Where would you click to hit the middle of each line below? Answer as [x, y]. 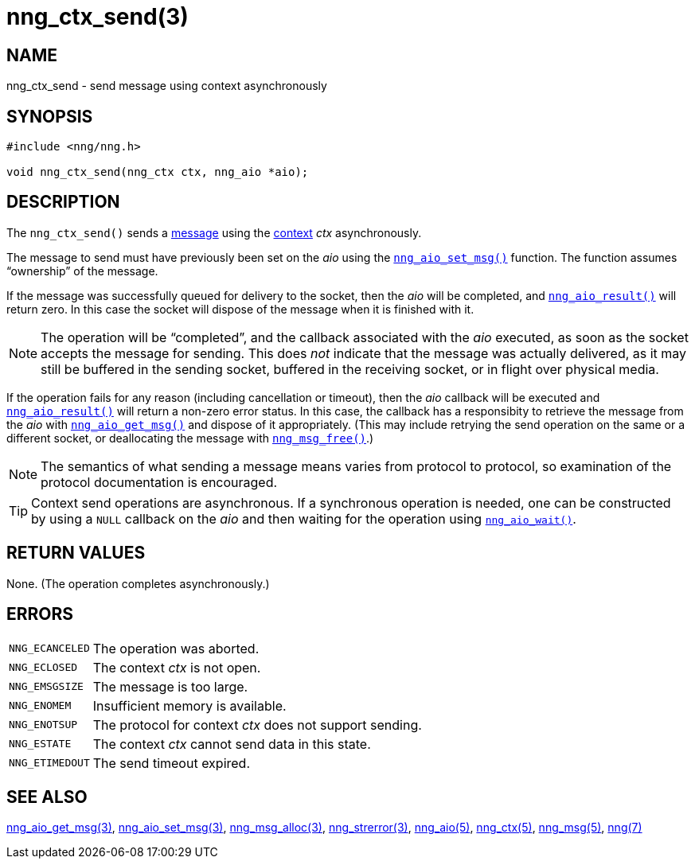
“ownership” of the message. [82, 271]
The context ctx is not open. [177, 667]
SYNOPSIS [50, 116]
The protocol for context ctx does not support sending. [257, 725]
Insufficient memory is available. [189, 705]
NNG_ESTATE [40, 744]
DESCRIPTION [63, 202]
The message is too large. [170, 686]
